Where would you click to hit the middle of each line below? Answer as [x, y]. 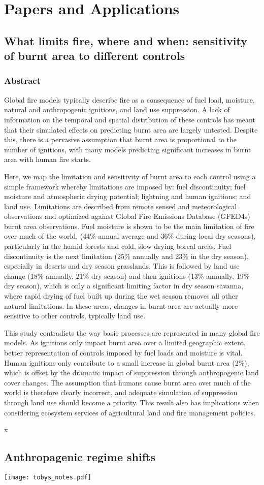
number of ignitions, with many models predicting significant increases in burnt [128, 149]
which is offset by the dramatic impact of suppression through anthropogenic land [131, 373]
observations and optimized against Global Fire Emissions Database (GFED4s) [127, 216]
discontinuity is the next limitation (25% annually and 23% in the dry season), [126, 256]
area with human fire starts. [47, 159]
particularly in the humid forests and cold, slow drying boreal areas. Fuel [118, 246]
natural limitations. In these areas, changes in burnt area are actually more [121, 305]
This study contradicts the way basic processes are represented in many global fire [132, 332]
